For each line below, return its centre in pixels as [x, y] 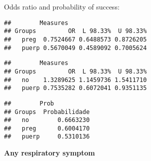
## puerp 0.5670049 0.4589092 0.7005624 [75, 48]
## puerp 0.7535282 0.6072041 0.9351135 [75, 88]
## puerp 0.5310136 [47, 137]
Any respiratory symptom [50, 153]
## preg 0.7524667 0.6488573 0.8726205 [75, 39]
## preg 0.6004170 [47, 128]
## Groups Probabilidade [47, 112]
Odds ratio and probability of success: [62, 6]
